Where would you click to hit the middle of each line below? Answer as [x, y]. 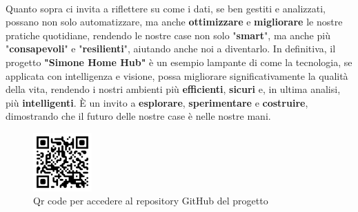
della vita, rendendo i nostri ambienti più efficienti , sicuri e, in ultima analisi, [173, 89]
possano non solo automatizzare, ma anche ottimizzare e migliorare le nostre [174, 22]
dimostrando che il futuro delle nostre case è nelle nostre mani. [138, 116]
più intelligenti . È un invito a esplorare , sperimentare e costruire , [157, 102]
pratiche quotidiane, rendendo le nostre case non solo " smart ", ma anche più [168, 35]
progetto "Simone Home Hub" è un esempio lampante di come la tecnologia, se [179, 62]
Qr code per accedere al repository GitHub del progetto [151, 201]
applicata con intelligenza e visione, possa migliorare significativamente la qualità [177, 75]
